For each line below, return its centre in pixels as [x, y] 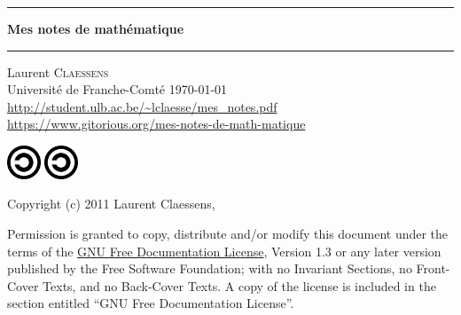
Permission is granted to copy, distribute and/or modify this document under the [228, 233]
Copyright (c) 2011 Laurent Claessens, [111, 204]
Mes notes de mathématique [96, 28]
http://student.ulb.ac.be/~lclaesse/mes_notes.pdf [142, 106]
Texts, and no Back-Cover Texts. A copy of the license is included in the [239, 285]
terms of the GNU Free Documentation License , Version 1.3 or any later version [224, 251]
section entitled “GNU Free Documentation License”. [151, 303]
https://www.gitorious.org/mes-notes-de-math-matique [156, 124]
